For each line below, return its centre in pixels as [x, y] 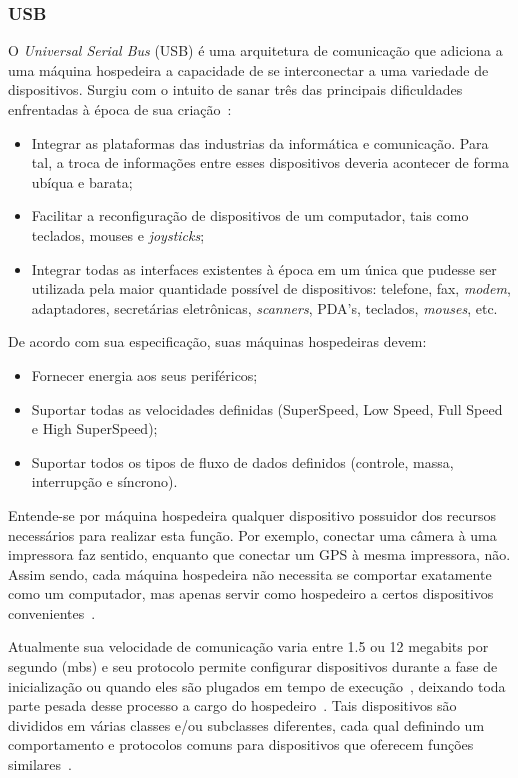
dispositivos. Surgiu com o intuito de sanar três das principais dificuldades [235, 89]
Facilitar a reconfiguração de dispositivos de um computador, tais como [250, 215]
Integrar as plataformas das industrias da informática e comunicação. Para [260, 142]
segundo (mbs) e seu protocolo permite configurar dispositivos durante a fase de [253, 666]
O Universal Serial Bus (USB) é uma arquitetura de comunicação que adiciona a [255, 50]
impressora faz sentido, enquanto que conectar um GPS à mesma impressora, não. [259, 554]
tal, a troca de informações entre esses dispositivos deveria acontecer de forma [270, 162]
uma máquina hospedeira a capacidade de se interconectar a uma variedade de [248, 69]
